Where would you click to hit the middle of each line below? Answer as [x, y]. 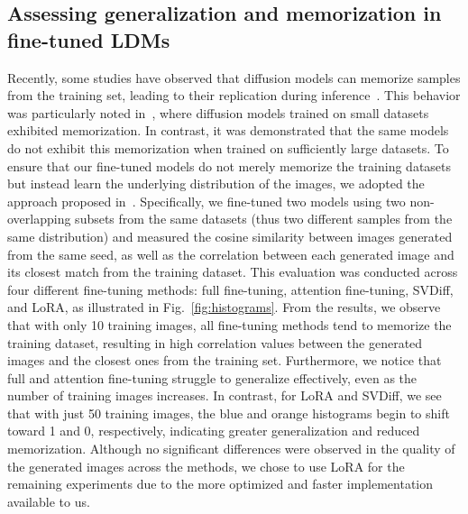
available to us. [49, 501]
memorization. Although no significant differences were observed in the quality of [231, 449]
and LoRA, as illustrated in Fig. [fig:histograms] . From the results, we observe [224, 307]
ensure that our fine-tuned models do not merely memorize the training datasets [229, 165]
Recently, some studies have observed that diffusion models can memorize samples [234, 77]
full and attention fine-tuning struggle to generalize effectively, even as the [212, 377]
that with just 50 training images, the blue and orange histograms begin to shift [229, 413]
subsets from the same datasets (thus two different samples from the [264, 219]
